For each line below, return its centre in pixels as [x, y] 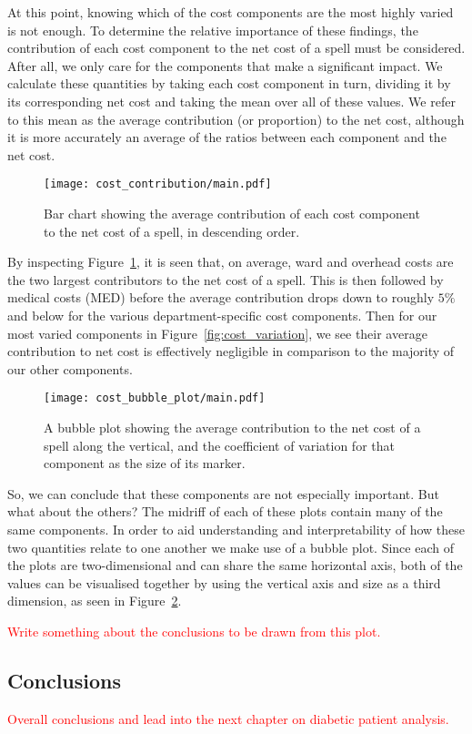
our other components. [70, 368]
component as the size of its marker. [145, 463]
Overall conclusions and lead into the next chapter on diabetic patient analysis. [228, 718]
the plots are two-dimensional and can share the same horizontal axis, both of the [235, 565]
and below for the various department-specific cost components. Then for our [222, 315]
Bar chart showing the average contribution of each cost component [232, 213]
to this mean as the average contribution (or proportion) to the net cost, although [236, 119]
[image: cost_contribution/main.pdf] [158, 184]
